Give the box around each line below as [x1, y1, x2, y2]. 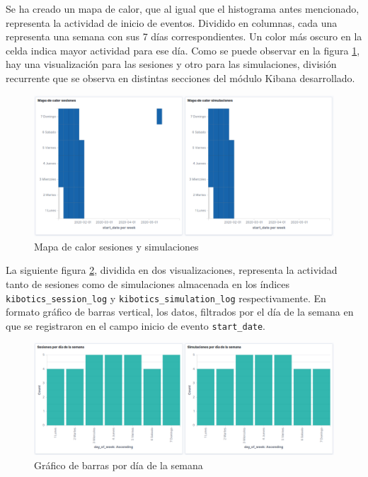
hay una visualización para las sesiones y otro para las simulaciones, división [6, 57, 337, 71]
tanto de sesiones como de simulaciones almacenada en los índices [6, 276, 290, 291]
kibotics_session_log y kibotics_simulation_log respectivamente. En [6, 290, 326, 305]
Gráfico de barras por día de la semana [34, 458, 203, 473]
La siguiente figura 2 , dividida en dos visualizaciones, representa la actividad [6, 263, 338, 277]
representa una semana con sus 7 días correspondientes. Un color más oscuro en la [6, 29, 362, 44]
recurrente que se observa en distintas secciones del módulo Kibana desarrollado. [6, 70, 355, 85]
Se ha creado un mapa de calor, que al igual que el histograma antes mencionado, [6, 1, 360, 16]
